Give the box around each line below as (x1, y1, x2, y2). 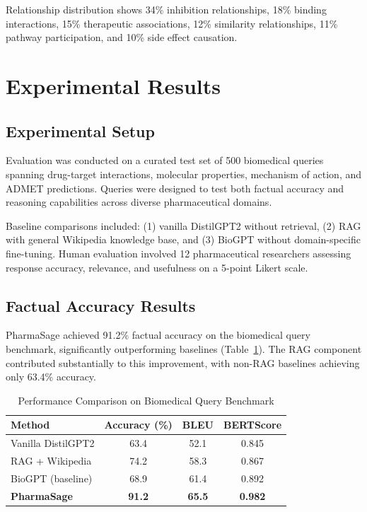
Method (11, 417, 50, 432)
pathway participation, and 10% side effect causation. (6, 30, 238, 45)
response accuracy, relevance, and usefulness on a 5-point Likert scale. (6, 260, 308, 274)
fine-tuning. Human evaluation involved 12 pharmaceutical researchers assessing (6, 245, 351, 260)
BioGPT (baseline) (11, 470, 93, 485)
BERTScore (223, 417, 282, 432)
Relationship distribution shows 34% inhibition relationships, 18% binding (6, 2, 327, 16)
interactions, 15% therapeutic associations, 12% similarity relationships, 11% (6, 16, 338, 30)
